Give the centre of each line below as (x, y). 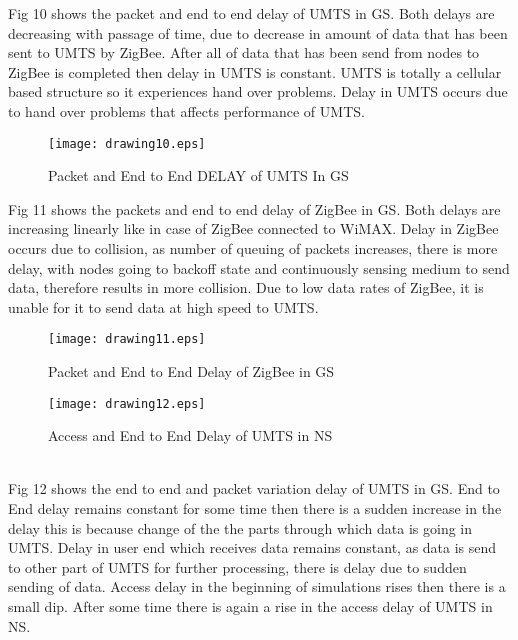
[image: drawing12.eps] (127, 403)
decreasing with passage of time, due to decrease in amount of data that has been (258, 32)
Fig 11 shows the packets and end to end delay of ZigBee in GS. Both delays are (254, 208)
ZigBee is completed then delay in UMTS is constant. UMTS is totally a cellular (255, 71)
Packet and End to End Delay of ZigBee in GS (191, 371)
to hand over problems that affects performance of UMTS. (186, 110)
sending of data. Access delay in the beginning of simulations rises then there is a (257, 586)
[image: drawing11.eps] (127, 339)
